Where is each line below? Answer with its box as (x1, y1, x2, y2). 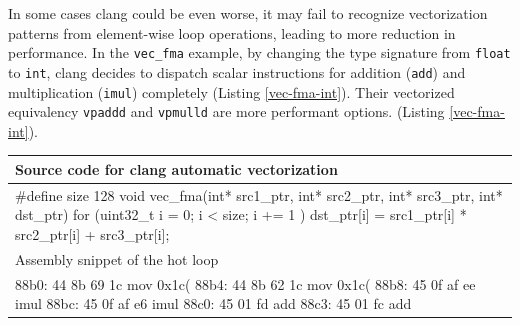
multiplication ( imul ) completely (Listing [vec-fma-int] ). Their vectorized (8, 81, 455, 102)
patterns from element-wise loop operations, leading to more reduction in (8, 22, 456, 43)
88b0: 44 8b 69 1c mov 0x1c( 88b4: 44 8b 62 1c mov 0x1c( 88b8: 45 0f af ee (15, 273, 476, 294)
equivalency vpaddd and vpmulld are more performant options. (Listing (8, 101, 445, 122)
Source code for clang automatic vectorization (15, 158, 338, 179)
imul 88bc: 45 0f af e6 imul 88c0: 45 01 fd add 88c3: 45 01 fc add (15, 293, 412, 314)
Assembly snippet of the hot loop (15, 248, 219, 269)
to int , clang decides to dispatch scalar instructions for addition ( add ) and (8, 61, 466, 82)
